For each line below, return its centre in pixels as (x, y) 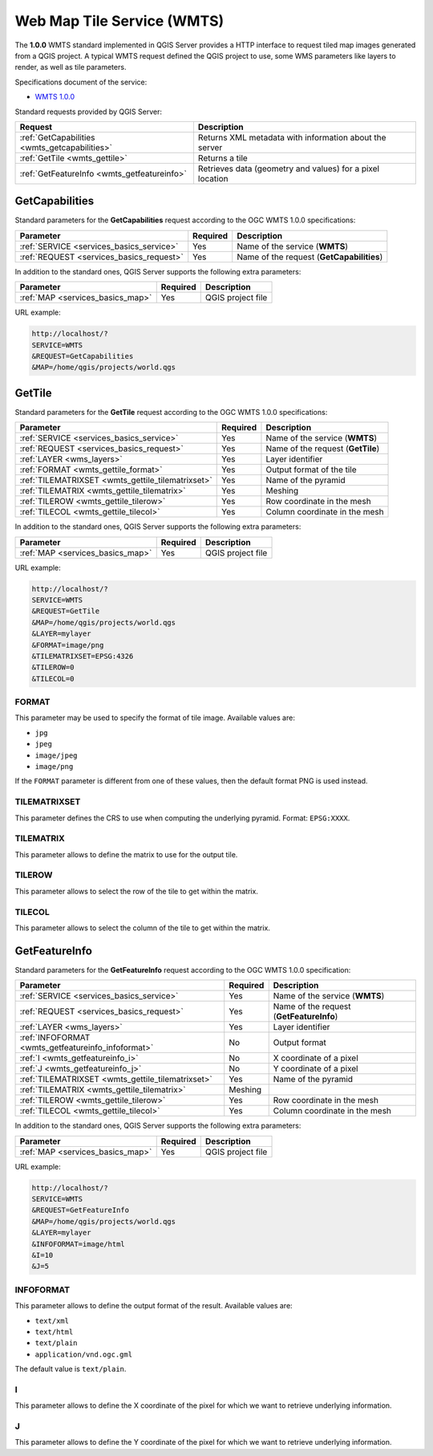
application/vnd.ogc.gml (83, 1354)
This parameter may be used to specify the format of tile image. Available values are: (155, 718)
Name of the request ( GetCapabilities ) (310, 257)
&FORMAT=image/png (68, 645)
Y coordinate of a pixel (316, 1069)
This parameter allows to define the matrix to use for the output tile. (126, 854)
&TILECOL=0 (53, 679)
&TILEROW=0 (53, 667)
